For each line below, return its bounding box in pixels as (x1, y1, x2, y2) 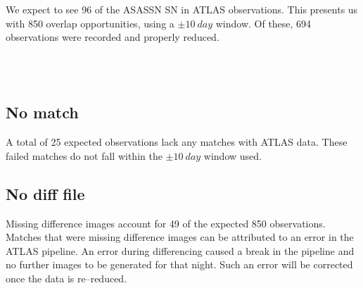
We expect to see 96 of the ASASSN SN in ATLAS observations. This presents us (6, 2, 358, 16)
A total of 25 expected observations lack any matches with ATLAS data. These (6, 134, 348, 149)
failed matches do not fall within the (6, 148, 163, 163)
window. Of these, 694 (215, 15, 312, 30)
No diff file (6, 182, 85, 204)
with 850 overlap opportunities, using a (6, 15, 174, 30)
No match (6, 101, 79, 123)
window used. (203, 148, 262, 163)
